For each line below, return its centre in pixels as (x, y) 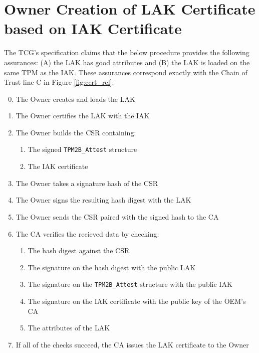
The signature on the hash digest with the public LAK (112, 267)
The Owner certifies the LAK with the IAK (83, 116)
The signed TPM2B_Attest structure (82, 149)
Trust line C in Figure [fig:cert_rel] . (59, 82)
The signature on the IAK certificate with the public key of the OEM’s (137, 301)
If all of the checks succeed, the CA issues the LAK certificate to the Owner (132, 344)
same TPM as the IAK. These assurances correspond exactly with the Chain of (126, 72)
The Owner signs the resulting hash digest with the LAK (103, 200)
